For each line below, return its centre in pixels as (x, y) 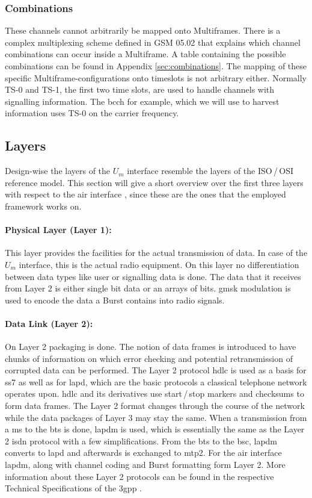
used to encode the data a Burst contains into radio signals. (115, 300)
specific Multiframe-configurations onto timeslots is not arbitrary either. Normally (156, 77)
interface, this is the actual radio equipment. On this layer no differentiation (159, 264)
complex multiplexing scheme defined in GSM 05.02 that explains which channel (153, 42)
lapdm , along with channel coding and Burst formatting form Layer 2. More (145, 465)
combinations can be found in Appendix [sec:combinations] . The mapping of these (156, 66)
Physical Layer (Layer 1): (58, 230)
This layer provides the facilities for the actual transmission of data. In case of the (156, 253)
